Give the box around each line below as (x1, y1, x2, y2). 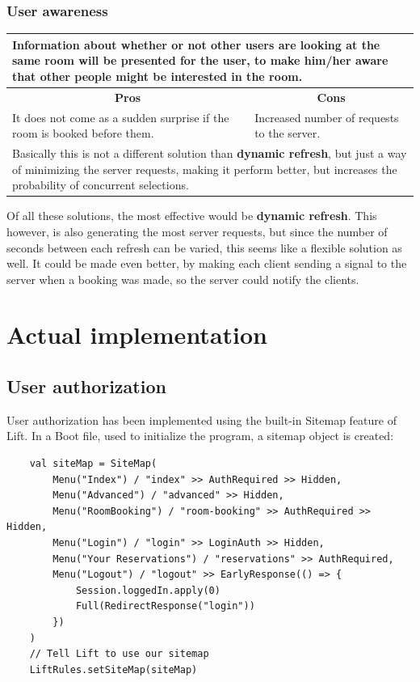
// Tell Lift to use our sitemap (29, 648, 209, 660)
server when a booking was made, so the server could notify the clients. (6, 270, 359, 287)
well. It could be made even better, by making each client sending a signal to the (6, 255, 407, 272)
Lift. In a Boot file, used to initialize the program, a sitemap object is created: (6, 427, 394, 444)
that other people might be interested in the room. (12, 67, 303, 84)
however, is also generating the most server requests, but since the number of (6, 222, 388, 239)
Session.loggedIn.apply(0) (75, 584, 220, 596)
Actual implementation (6, 318, 267, 351)
